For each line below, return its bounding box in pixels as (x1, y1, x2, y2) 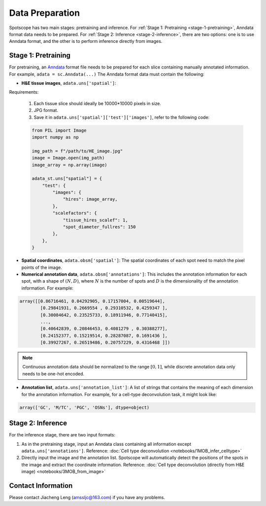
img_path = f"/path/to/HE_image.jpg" (32, 148, 123, 154)
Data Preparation (9, 7, 80, 18)
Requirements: (9, 89, 39, 95)
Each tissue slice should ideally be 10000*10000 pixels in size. (33, 100, 161, 106)
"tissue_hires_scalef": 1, (63, 217, 128, 223)
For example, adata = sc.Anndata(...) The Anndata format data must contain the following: (9, 71, 204, 77)
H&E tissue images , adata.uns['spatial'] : (21, 80, 116, 86)
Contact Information (9, 481, 73, 490)
